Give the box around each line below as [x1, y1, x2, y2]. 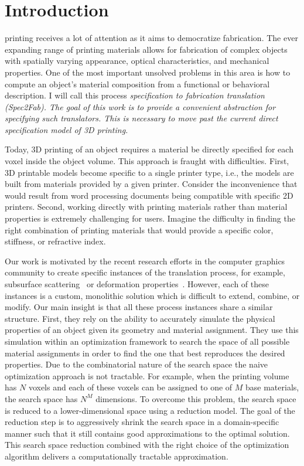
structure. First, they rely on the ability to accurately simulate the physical [5, 312, 275, 324]
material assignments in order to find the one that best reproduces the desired [5, 346, 285, 359]
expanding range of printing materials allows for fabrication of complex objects [5, 43, 288, 55]
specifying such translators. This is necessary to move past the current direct [5, 112, 278, 124]
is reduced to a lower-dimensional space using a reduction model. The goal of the [5, 404, 295, 416]
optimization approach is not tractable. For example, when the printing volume [5, 369, 289, 382]
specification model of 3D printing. [5, 123, 128, 135]
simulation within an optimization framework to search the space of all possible [5, 335, 290, 347]
